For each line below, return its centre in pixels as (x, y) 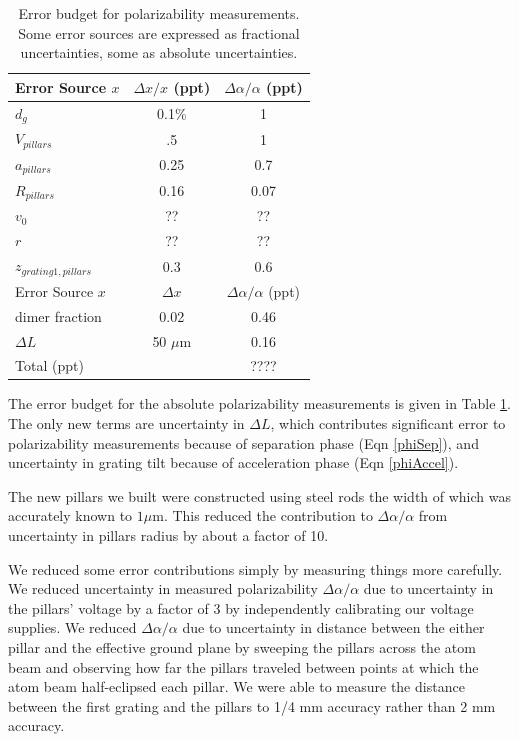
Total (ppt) (49, 365)
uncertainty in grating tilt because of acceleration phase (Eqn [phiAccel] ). (233, 462)
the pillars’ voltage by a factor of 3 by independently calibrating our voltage (241, 607)
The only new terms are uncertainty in (126, 423)
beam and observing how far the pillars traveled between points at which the (243, 666)
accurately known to (70, 515)
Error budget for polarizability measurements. (159, 13)
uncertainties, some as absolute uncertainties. (159, 52)
